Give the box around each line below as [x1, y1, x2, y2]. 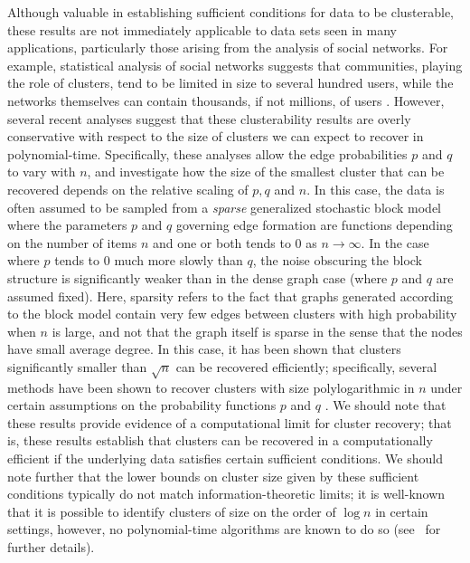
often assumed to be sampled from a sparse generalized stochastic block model [7, 197, 441, 216]
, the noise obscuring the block [252, 251, 422, 270]
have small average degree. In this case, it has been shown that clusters [7, 339, 401, 358]
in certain [375, 501, 428, 520]
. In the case [361, 233, 429, 252]
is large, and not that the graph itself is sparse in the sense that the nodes [52, 321, 463, 340]
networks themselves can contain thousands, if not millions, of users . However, [7, 91, 445, 110]
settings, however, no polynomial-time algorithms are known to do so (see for [7, 520, 441, 539]
